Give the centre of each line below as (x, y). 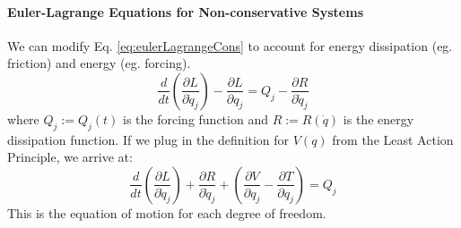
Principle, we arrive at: (70, 157)
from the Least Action (393, 139)
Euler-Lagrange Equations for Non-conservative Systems (186, 11)
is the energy (378, 118)
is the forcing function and (196, 118)
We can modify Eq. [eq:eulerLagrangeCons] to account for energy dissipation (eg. (230, 45)
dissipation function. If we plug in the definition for (148, 139)
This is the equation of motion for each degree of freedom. (167, 212)
